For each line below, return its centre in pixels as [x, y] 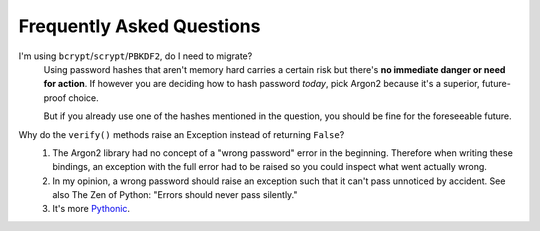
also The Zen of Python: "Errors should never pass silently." [175, 195]
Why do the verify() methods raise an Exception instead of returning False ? [181, 134]
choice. [83, 97]
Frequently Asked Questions [139, 26]
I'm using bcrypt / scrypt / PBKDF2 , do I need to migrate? [135, 56]
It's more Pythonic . [91, 209]
